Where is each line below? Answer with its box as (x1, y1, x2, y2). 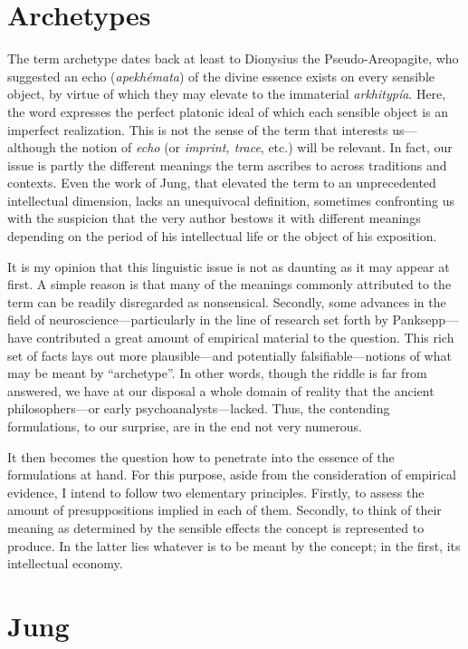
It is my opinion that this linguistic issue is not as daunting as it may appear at (7, 257, 450, 276)
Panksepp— (392, 310, 459, 329)
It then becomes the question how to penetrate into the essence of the (7, 447, 395, 466)
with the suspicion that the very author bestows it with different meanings (7, 208, 421, 228)
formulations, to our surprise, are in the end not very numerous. (7, 417, 362, 435)
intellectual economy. (7, 554, 123, 573)
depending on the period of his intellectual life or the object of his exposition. (7, 227, 437, 246)
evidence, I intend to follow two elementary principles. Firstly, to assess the (7, 482, 425, 501)
